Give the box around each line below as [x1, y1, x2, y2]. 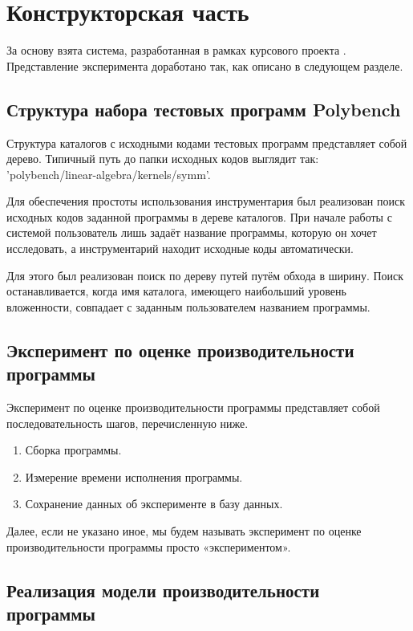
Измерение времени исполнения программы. [25, 468, 243, 485]
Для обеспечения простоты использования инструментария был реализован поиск [6, 193, 405, 210]
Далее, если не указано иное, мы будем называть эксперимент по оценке [6, 523, 362, 539]
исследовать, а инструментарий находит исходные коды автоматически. [6, 240, 354, 257]
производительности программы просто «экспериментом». [6, 538, 291, 555]
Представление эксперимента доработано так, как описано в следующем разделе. [6, 57, 403, 74]
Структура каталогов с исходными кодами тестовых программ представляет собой [6, 134, 407, 151]
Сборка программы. [25, 442, 122, 458]
